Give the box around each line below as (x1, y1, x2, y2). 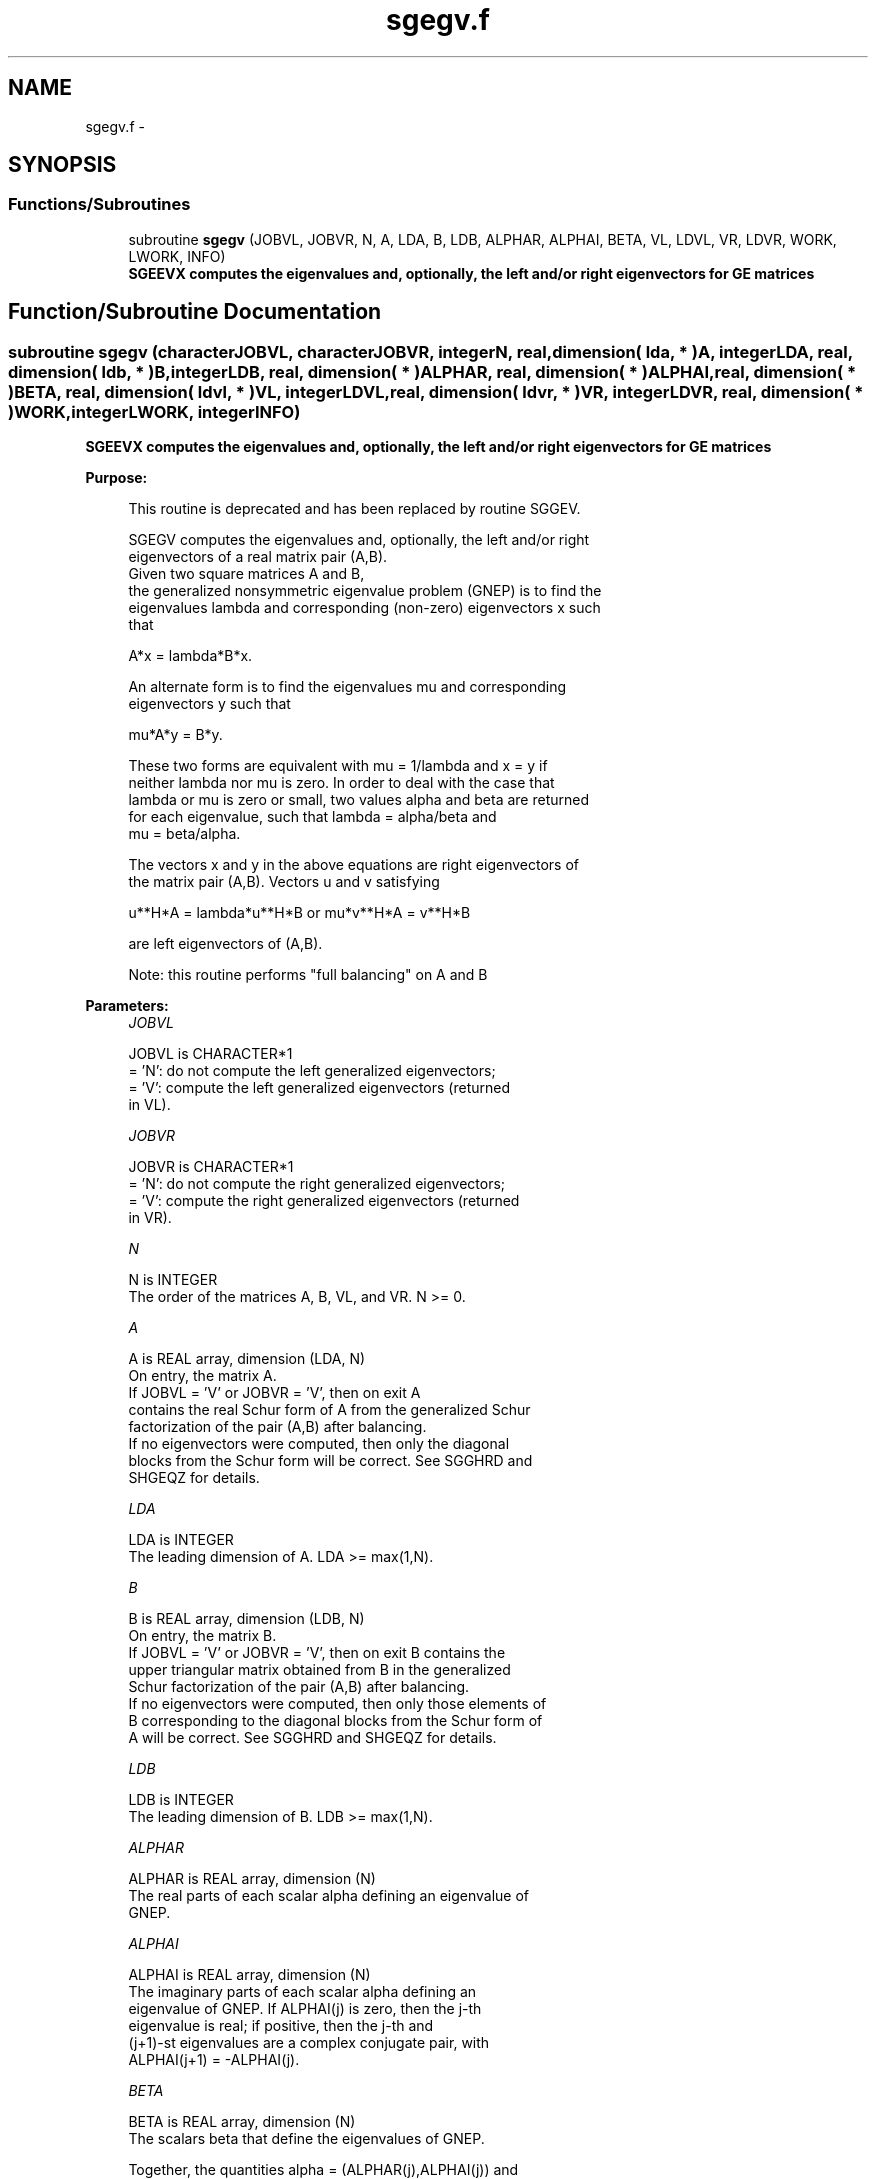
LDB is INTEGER (128, 1791, 234, 1809)
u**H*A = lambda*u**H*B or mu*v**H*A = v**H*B (128, 904, 471, 922)
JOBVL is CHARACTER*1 (128, 1045, 293, 1063)
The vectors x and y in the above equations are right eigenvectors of (128, 856, 579, 874)
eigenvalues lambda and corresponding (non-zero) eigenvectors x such (128, 599, 601, 617)
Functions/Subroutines (8, 194, 191, 215)
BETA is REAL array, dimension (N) (128, 2113, 356, 2131)
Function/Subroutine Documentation (8, 299, 382, 325)
